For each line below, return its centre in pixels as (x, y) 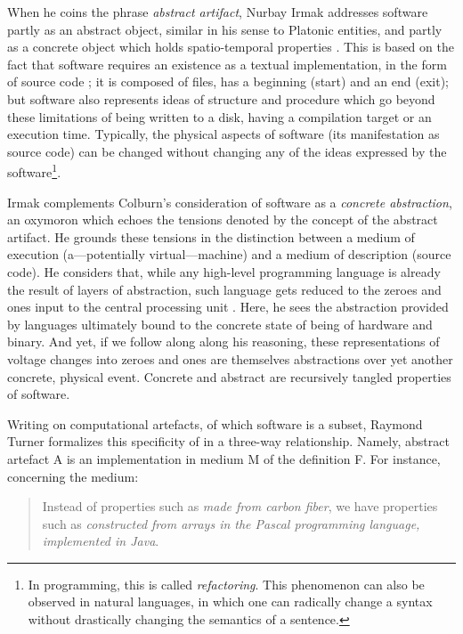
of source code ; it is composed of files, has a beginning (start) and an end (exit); (228, 81)
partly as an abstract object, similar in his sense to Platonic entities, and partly (225, 29)
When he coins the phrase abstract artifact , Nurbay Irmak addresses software (218, 12)
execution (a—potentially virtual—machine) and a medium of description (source (229, 254)
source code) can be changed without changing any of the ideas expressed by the (227, 151)
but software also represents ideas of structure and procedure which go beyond (221, 98)
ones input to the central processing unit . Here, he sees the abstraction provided (228, 307)
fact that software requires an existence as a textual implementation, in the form (227, 64)
